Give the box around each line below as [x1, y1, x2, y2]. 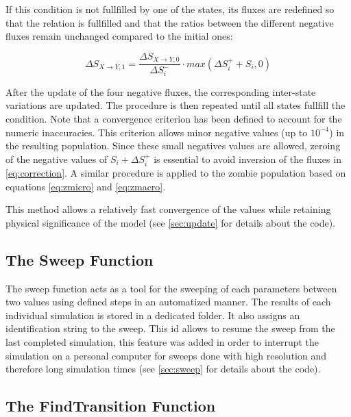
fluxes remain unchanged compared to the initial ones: [5, 29, 233, 43]
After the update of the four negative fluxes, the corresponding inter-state [5, 84, 316, 99]
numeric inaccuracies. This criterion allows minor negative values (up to [5, 125, 308, 139]
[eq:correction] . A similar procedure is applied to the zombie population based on [5, 166, 346, 180]
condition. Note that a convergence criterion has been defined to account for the [5, 111, 342, 125]
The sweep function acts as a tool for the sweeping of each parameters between [5, 281, 337, 295]
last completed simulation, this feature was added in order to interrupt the [5, 335, 319, 349]
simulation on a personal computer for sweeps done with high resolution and [5, 348, 327, 362]
